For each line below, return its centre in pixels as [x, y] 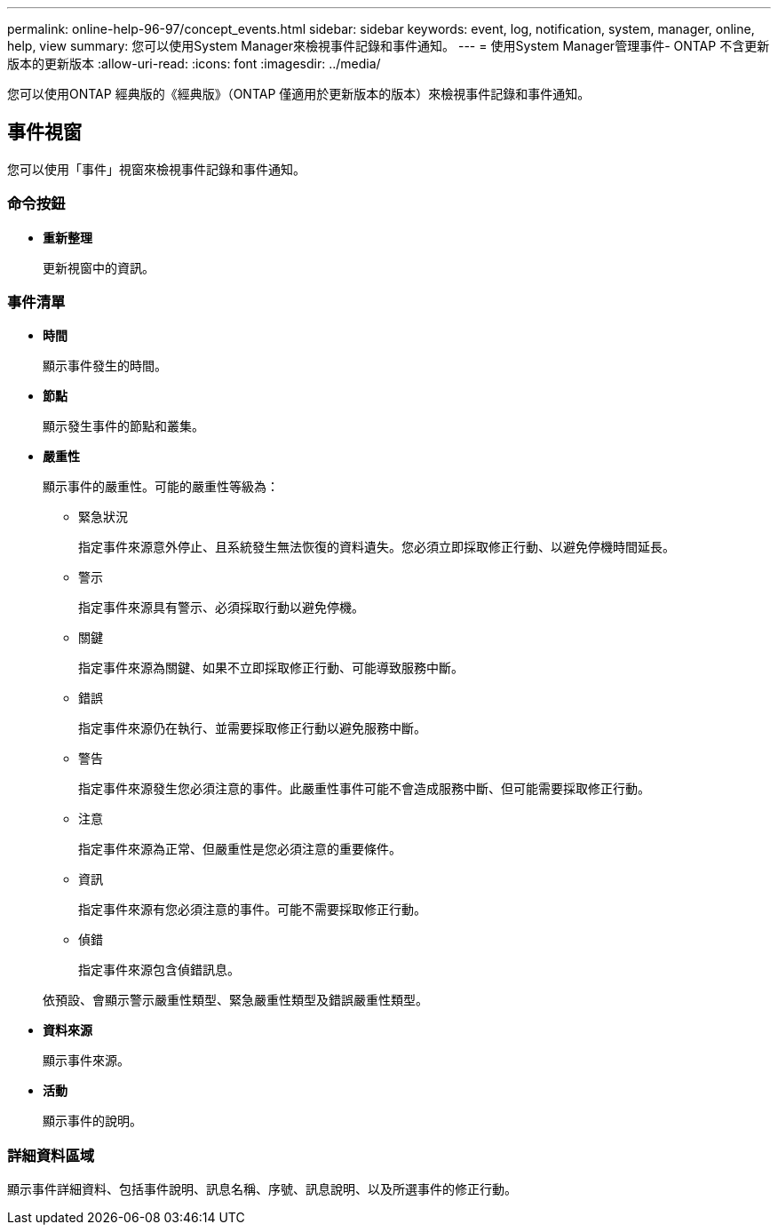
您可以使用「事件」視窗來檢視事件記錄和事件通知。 [156, 169]
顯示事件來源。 [86, 1061]
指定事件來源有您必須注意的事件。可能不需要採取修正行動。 [252, 910]
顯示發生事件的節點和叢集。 [123, 426]
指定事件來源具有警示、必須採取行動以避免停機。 [221, 608]
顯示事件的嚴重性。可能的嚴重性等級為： [161, 487]
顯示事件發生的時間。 [105, 366]
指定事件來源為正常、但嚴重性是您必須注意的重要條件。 [240, 849]
